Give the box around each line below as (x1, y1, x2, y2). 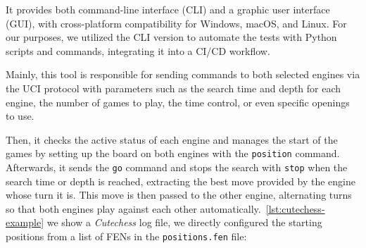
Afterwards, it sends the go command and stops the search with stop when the (6, 160, 348, 174)
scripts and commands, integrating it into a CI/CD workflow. (6, 43, 270, 58)
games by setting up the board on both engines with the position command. (6, 146, 340, 161)
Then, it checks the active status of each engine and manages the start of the (6, 132, 338, 147)
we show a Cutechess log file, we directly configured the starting (46, 215, 322, 230)
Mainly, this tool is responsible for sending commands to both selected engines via (6, 67, 360, 82)
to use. (6, 108, 34, 123)
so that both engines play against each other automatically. (6, 201, 261, 216)
